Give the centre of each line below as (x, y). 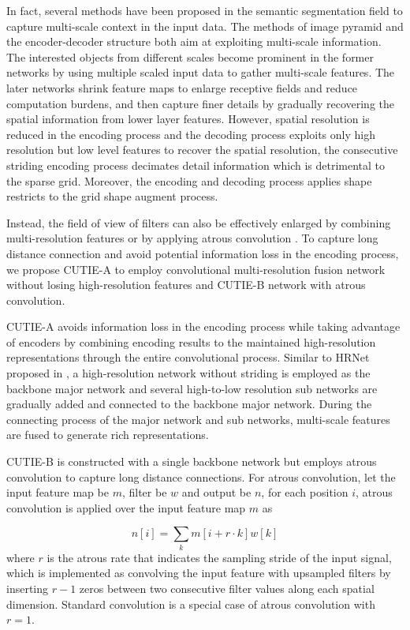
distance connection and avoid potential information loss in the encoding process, (203, 253)
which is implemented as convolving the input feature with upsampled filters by (199, 573)
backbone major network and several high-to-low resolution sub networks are (192, 388)
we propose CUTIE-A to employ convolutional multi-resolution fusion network (196, 269)
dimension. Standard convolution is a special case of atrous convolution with (191, 604)
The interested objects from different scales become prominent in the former (190, 56)
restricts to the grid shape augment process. (112, 196)
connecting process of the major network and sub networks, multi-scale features (198, 419)
